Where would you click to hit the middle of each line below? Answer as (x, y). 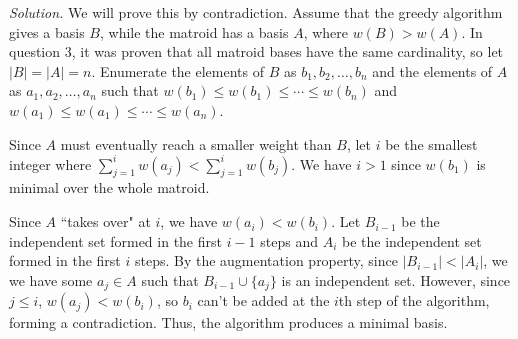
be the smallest (431, 143)
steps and (289, 240)
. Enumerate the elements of (177, 70)
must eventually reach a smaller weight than (196, 143)
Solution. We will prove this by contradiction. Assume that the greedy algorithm (256, 12)
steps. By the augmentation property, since (266, 260)
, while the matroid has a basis (194, 31)
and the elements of (432, 70)
